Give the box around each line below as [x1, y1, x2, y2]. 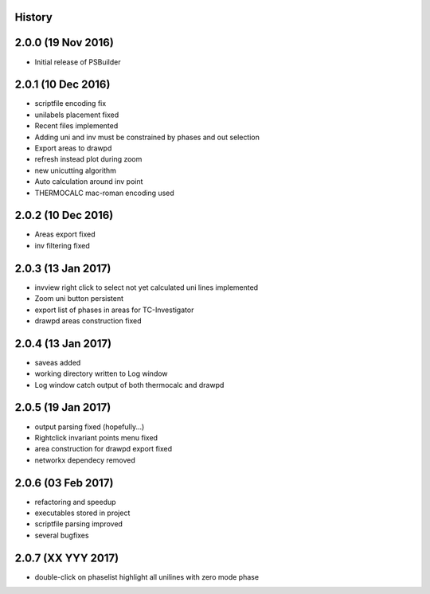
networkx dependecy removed [34, 455, 135, 465]
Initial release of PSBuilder [34, 57, 121, 67]
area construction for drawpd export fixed [34, 444, 173, 454]
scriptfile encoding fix [34, 99, 107, 108]
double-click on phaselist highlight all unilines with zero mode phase [34, 572, 259, 581]
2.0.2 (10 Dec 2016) [14, 209, 114, 222]
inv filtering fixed [34, 240, 91, 250]
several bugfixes [34, 530, 89, 540]
